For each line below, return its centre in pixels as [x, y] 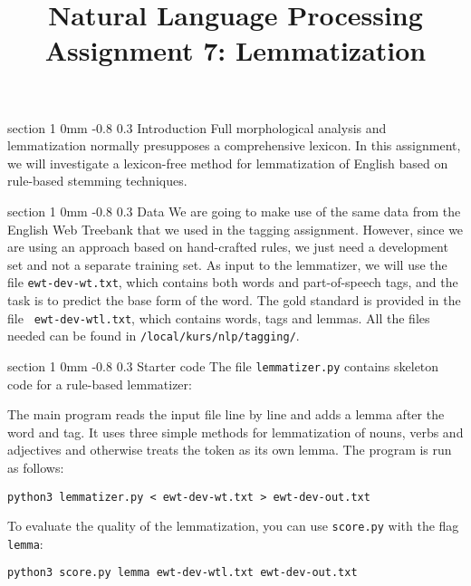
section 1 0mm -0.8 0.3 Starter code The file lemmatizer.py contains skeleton [223, 365]
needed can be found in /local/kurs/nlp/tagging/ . [154, 336]
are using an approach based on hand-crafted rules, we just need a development [228, 247]
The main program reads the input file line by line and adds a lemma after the [226, 414]
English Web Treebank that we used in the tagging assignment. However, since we [235, 229]
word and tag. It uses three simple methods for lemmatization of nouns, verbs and [235, 432]
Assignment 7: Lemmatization [235, 50]
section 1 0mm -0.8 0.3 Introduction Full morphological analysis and [197, 127]
